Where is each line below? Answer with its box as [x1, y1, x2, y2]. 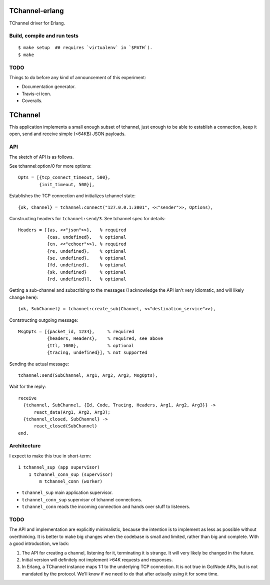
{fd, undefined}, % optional [46, 262, 126, 268]
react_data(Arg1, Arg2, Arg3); [33, 409, 111, 415]
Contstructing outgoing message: [9, 317, 78, 323]
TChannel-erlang [9, 7, 64, 15]
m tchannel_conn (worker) [39, 478, 102, 484]
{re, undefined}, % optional [46, 248, 126, 254]
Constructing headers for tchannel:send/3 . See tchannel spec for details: [9, 215, 166, 221]
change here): [9, 294, 38, 300]
